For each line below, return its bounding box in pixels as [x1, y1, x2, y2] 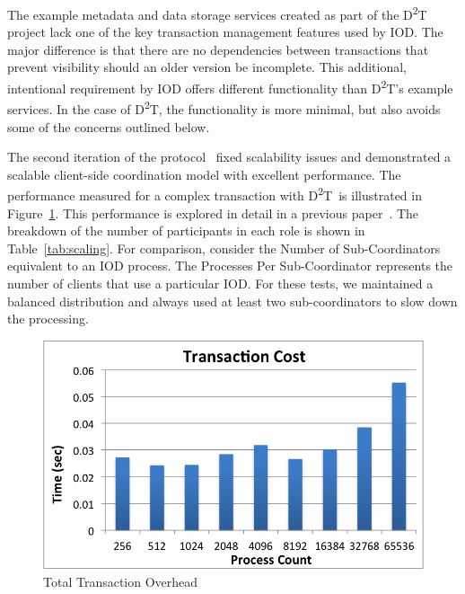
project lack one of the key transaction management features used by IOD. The [7, 22, 443, 41]
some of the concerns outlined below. [7, 117, 210, 136]
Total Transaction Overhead [43, 572, 198, 590]
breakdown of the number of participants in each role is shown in [7, 221, 365, 240]
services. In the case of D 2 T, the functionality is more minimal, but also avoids [7, 97, 441, 118]
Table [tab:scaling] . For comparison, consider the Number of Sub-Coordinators [7, 238, 441, 257]
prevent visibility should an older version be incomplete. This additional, [7, 58, 407, 76]
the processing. [7, 309, 89, 328]
